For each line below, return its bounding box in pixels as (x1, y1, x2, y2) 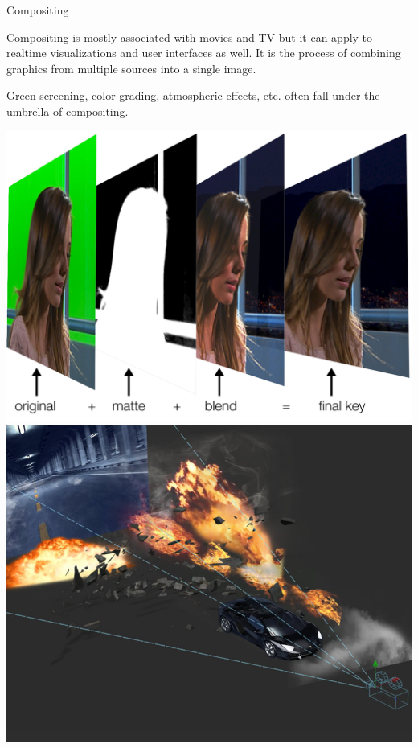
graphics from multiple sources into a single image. (6, 60, 256, 76)
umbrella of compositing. (6, 102, 129, 119)
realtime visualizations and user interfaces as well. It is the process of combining (6, 44, 401, 61)
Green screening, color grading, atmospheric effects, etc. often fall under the (6, 87, 380, 104)
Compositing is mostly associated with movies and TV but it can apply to (6, 28, 373, 45)
